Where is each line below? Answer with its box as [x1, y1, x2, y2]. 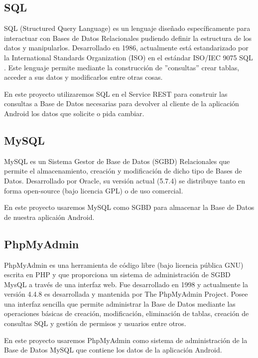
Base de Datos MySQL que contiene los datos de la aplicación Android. [4, 345, 222, 355]
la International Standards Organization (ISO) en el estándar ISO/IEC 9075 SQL [4, 52, 253, 62]
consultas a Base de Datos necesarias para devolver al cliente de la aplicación [4, 98, 239, 109]
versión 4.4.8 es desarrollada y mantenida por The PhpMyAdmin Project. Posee [4, 289, 248, 299]
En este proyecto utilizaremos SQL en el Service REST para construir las [4, 88, 228, 99]
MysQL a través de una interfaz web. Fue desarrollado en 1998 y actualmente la [4, 279, 248, 289]
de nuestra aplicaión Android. [4, 211, 95, 222]
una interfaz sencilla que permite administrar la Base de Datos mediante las [4, 298, 236, 309]
